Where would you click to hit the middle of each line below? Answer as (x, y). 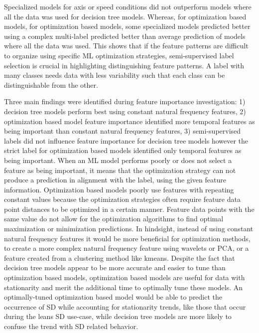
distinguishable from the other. (51, 84)
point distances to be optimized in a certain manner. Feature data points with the (129, 209)
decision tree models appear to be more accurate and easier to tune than (115, 267)
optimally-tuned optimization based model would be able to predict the (113, 297)
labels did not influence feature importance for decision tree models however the (126, 140)
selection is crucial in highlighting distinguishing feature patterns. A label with (124, 65)
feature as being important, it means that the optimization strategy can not (120, 170)
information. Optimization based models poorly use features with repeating (119, 189)
